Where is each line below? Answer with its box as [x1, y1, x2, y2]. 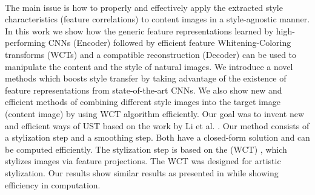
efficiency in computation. [5, 178, 101, 191]
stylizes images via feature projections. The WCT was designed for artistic [5, 155, 281, 167]
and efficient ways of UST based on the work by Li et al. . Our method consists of [5, 119, 310, 132]
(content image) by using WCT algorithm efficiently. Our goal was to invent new [5, 107, 305, 120]
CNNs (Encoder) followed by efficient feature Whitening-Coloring [48, 36, 291, 49]
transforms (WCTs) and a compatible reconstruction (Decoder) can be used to [5, 48, 297, 60]
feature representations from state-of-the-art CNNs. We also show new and [5, 83, 282, 96]
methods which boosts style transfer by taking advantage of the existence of [5, 72, 287, 85]
